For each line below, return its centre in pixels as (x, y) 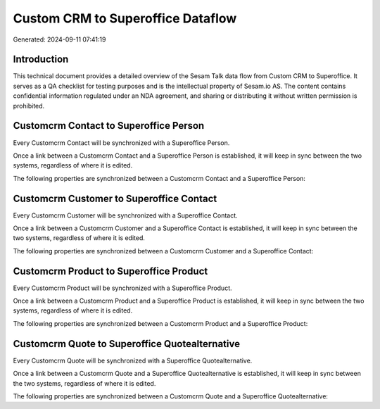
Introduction (41, 59)
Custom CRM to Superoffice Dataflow (125, 18)
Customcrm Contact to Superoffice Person (109, 126)
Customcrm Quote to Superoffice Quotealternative (127, 344)
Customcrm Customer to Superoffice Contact (115, 198)
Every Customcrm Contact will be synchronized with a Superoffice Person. (121, 143)
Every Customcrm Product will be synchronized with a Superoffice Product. (122, 288)
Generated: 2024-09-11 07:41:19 (59, 39)
